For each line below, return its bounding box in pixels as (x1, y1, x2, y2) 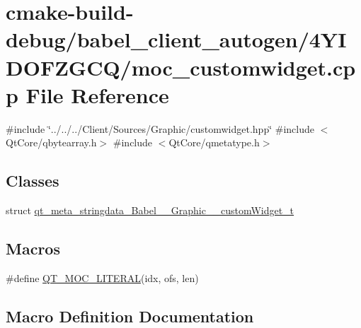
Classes (6, 170, 59, 192)
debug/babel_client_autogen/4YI (6, 25, 347, 54)
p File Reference (6, 80, 169, 109)
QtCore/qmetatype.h (168, 135, 260, 150)
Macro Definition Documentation (6, 305, 254, 327)
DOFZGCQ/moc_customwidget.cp (6, 52, 356, 81)
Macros (6, 238, 60, 259)
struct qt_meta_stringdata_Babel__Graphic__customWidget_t (6, 203, 294, 218)
